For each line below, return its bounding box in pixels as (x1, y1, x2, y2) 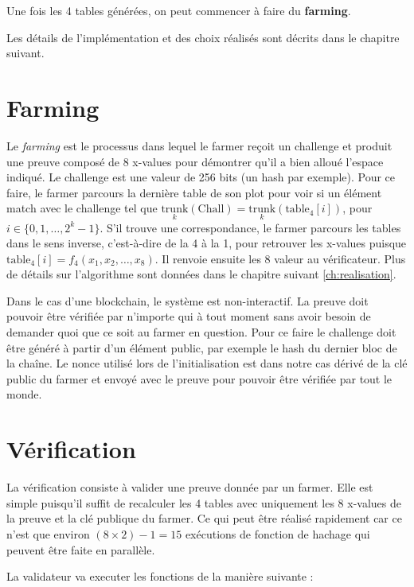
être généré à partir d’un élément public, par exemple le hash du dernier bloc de (6, 339, 397, 356)
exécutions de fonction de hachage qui (185, 525, 370, 542)
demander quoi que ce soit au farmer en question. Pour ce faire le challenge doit (6, 324, 396, 340)
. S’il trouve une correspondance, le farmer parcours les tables (100, 219, 401, 235)
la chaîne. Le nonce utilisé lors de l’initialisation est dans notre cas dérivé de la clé (6, 355, 408, 371)
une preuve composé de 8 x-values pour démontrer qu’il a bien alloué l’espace (6, 153, 384, 169)
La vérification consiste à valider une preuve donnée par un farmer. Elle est (6, 479, 373, 496)
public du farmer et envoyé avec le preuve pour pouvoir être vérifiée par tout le (6, 370, 393, 387)
